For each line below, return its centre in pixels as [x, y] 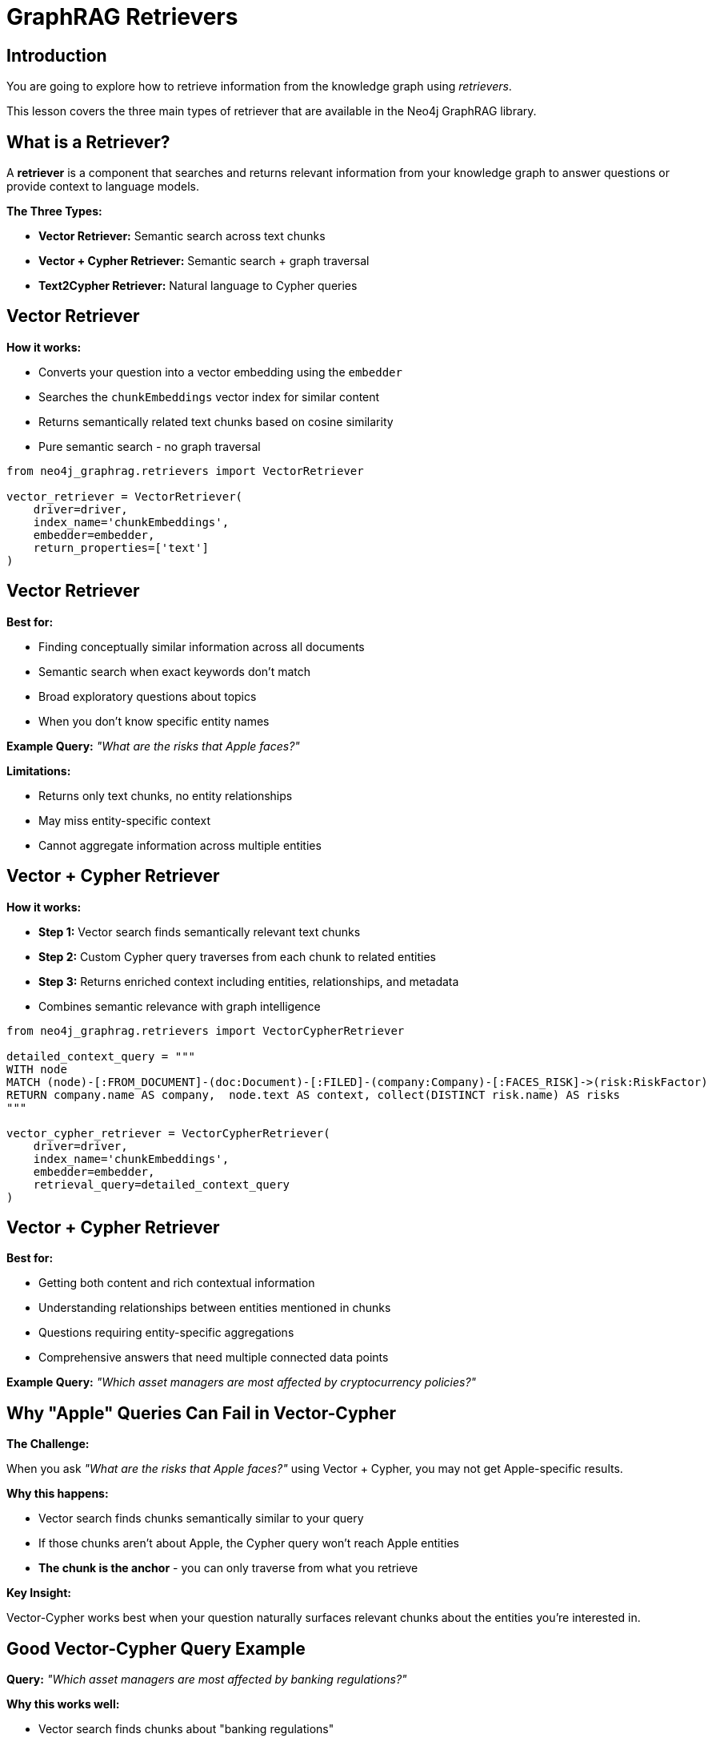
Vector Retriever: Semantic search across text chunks [182, 236]
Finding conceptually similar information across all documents [202, 646]
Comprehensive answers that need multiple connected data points [214, 1358]
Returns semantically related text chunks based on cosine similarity [216, 421]
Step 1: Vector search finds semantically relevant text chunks [200, 931]
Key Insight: [39, 1593]
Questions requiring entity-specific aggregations [166, 1333]
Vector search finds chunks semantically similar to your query [201, 1519]
